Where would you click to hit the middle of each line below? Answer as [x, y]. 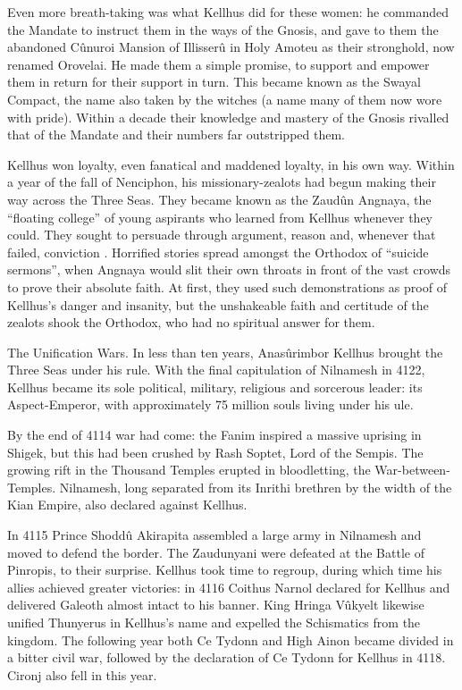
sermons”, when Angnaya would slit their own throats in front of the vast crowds [229, 269]
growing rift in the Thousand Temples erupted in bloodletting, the [189, 470]
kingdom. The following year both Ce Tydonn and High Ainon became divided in [231, 640]
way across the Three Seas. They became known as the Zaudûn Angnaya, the [219, 199]
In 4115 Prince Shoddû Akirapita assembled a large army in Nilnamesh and [214, 535]
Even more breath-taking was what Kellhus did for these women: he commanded [228, 12]
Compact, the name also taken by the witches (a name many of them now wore [225, 99]
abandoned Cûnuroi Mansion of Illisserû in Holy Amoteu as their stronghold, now [231, 47]
